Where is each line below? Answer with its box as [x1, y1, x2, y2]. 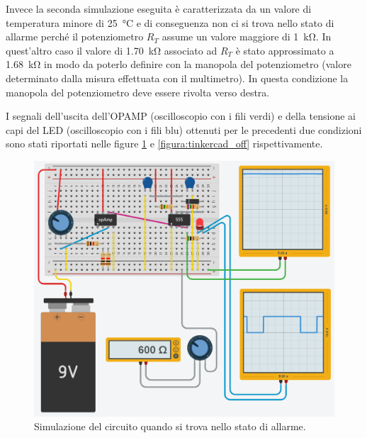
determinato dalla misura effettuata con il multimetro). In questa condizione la [6, 70, 349, 85]
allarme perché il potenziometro [6, 29, 144, 44]
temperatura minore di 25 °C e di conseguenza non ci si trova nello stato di [6, 15, 334, 30]
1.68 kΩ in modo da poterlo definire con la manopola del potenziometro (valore [6, 57, 351, 72]
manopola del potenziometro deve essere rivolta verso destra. [6, 84, 270, 99]
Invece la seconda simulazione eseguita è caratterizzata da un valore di [6, 1, 312, 16]
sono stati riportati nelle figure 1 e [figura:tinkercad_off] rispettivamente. [6, 136, 323, 151]
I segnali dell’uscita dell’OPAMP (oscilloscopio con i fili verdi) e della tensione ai [6, 108, 356, 123]
